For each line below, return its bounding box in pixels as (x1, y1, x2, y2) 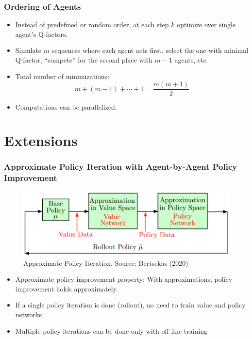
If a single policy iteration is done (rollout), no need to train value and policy (15, 300, 246, 310)
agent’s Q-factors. (15, 29, 68, 39)
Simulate (15, 45, 42, 55)
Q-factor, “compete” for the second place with (15, 55, 152, 65)
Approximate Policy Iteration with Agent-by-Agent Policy (4, 161, 237, 173)
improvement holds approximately (15, 283, 117, 293)
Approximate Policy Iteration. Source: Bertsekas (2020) (23, 258, 188, 268)
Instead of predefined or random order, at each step (15, 19, 169, 30)
